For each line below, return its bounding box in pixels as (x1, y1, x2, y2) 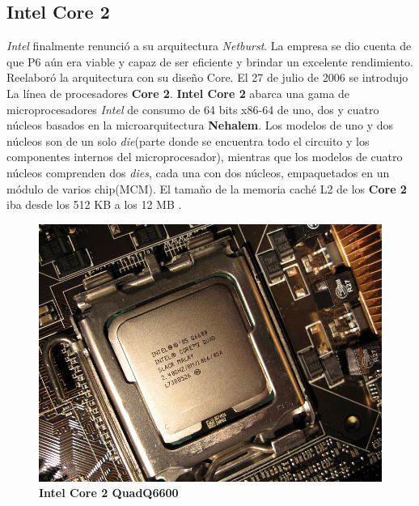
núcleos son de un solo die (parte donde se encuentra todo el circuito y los (6, 132, 370, 149)
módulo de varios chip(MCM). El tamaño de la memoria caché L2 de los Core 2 (6, 180, 407, 197)
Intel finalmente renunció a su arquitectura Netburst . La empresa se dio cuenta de (6, 37, 412, 54)
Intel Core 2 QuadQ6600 (39, 484, 179, 501)
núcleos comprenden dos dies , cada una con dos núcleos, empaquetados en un (6, 164, 390, 181)
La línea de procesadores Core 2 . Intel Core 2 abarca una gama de (6, 84, 350, 101)
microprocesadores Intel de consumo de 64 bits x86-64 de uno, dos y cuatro (6, 100, 379, 117)
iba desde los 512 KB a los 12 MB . (6, 196, 182, 213)
